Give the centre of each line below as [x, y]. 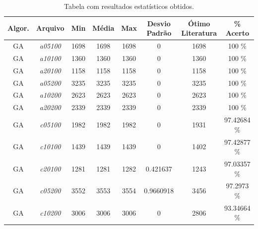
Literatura [199, 33]
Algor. [18, 28]
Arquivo [50, 28]
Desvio [159, 23]
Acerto [237, 33]
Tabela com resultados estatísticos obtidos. [129, 6]
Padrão [159, 33]
